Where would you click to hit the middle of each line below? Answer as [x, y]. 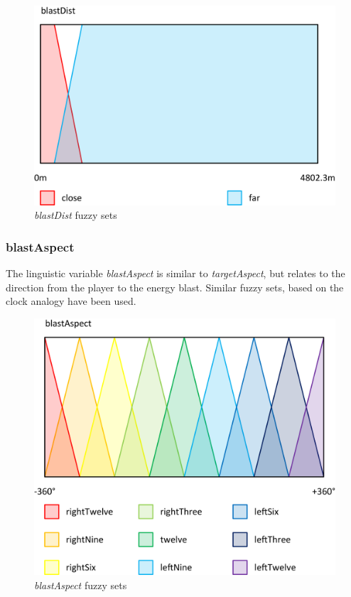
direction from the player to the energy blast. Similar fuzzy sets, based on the [175, 287]
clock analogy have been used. [71, 301]
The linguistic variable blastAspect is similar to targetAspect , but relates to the [175, 273]
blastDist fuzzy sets [76, 215]
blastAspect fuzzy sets [81, 585]
